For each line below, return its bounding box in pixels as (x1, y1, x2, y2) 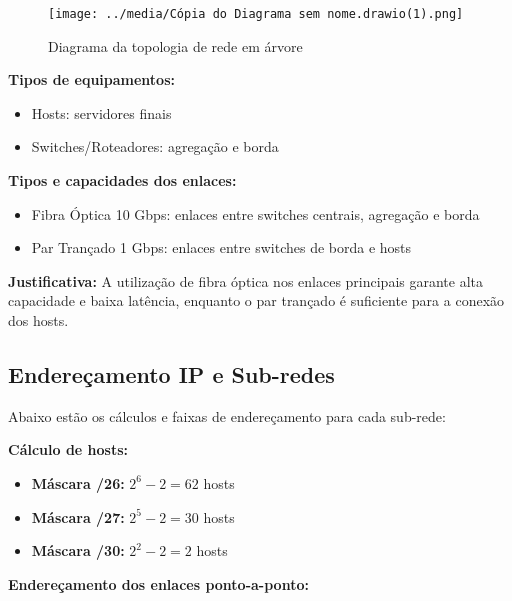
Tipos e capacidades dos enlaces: (8, 170, 237, 191)
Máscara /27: (31, 506, 125, 527)
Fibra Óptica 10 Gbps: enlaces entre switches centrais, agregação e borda (31, 203, 480, 224)
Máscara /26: (31, 472, 125, 493)
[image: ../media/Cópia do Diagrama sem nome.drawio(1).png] (48, 7, 464, 21)
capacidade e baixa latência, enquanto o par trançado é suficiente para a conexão (8, 290, 505, 311)
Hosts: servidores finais (31, 102, 172, 123)
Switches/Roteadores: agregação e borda (31, 136, 279, 157)
